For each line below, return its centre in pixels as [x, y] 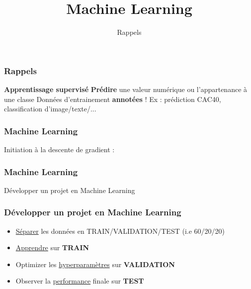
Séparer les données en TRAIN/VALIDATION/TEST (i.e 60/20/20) [120, 231]
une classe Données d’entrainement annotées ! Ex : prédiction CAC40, [113, 99]
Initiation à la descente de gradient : [59, 149]
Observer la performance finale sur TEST [80, 281]
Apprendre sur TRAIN [52, 247]
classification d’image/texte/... [50, 109]
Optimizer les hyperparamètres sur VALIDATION [95, 264]
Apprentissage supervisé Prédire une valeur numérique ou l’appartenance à [126, 89]
